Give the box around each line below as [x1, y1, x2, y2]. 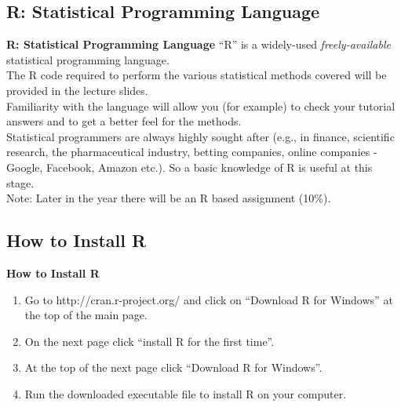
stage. [6, 174, 35, 191]
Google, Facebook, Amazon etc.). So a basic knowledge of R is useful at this [6, 158, 373, 175]
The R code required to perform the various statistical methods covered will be [6, 67, 387, 83]
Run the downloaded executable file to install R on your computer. [24, 385, 347, 402]
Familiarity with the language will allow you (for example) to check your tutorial [6, 97, 396, 114]
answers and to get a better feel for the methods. [6, 113, 242, 129]
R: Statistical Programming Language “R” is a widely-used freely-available [6, 36, 391, 53]
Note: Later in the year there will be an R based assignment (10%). [6, 190, 331, 206]
